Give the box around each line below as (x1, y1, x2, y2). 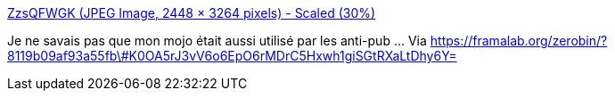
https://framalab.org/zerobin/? (430, 33, 608, 48)
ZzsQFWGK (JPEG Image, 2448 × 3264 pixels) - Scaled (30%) (7, 5, 376, 20)
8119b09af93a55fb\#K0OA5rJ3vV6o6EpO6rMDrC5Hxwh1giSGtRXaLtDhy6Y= (7, 48, 457, 63)
